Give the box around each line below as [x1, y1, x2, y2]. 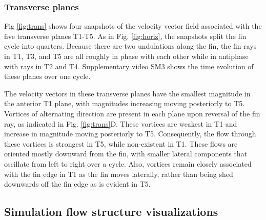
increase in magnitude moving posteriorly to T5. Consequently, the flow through [4, 128, 256, 139]
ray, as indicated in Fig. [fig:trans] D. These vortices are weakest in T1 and [4, 118, 237, 129]
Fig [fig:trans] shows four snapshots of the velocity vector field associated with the [4, 21, 262, 31]
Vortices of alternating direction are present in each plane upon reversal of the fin [4, 108, 260, 118]
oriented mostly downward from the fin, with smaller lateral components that [4, 148, 248, 159]
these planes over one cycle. [4, 71, 91, 82]
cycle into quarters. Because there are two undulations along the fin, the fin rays [4, 41, 257, 51]
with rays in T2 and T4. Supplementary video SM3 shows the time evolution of [4, 61, 254, 71]
